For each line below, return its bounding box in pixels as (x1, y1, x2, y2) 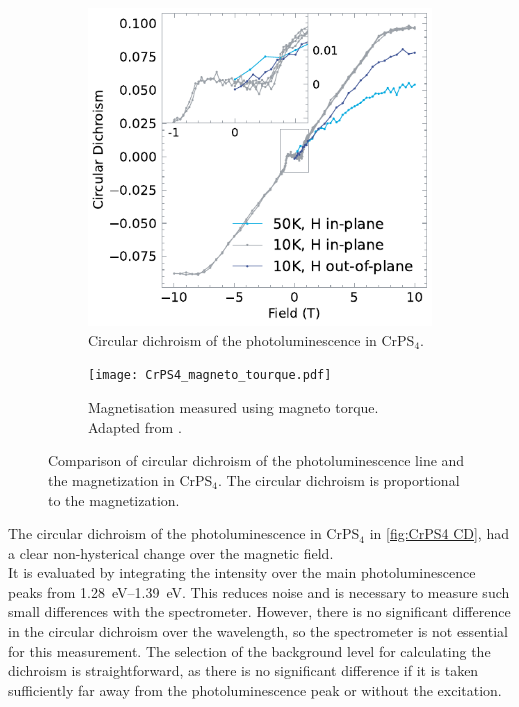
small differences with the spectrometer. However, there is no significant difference (8, 601, 511, 622)
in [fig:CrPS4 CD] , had (369, 523, 509, 544)
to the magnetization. (48, 489, 180, 510)
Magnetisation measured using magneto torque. (88, 397, 379, 418)
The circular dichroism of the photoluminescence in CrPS (8, 523, 360, 544)
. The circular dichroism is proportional (218, 469, 460, 490)
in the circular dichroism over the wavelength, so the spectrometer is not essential (8, 621, 508, 642)
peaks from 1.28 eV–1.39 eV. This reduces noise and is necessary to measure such (8, 581, 510, 602)
